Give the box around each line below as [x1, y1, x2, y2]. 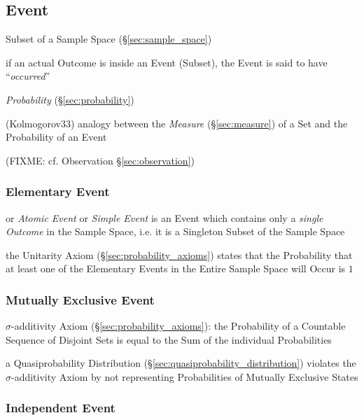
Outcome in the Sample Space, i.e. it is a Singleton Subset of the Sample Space [6, 224, 345, 239]
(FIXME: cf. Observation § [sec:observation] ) [6, 153, 195, 167]
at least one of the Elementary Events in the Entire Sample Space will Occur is [6, 261, 346, 276]
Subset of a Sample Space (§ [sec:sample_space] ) [6, 31, 212, 46]
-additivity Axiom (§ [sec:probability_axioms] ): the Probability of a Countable [11, 318, 346, 333]
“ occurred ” [6, 69, 50, 83]
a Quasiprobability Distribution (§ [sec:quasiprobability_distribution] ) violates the [6, 356, 356, 370]
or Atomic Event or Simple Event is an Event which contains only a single [6, 210, 323, 225]
